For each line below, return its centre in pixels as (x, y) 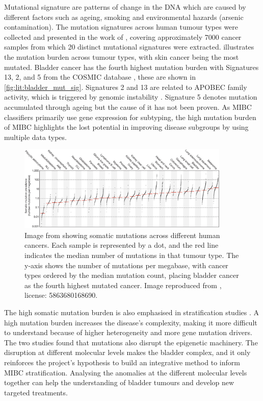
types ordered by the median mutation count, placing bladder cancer (132, 275)
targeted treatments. (36, 392)
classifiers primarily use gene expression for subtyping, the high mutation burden (130, 117)
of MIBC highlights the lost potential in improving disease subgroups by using (126, 127)
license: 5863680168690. (61, 295)
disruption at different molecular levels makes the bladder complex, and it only (127, 352)
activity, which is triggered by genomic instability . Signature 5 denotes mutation (131, 97)
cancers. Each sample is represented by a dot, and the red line (122, 245)
